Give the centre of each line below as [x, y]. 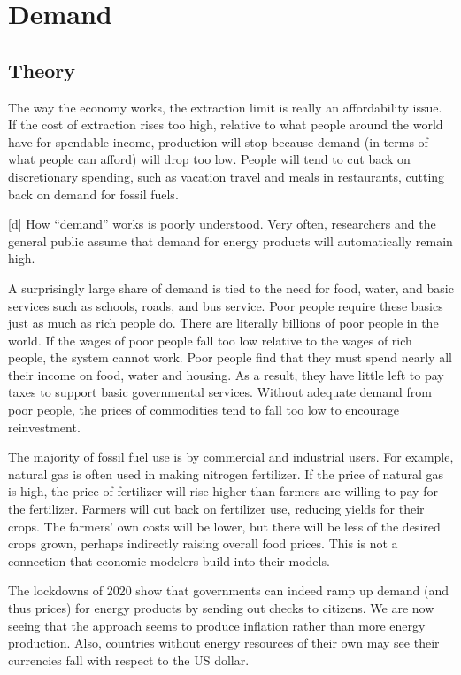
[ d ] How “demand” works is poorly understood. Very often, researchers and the [222, 224]
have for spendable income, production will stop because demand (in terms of [218, 141]
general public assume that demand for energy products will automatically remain [230, 241]
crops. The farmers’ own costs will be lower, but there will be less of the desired [224, 526]
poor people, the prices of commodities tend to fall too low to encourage [204, 410]
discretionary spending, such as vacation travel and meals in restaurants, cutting [227, 176]
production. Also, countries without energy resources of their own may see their [224, 643]
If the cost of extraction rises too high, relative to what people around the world [226, 124]
